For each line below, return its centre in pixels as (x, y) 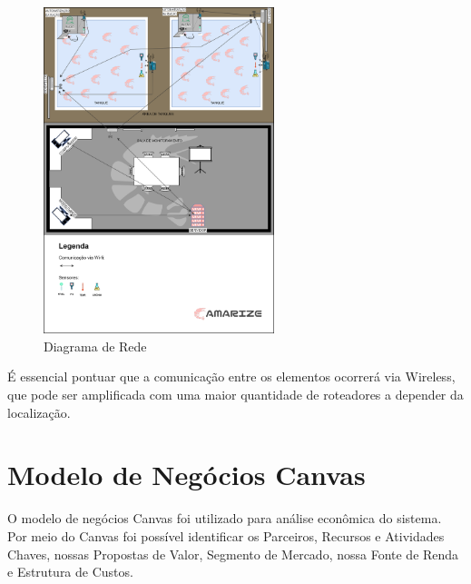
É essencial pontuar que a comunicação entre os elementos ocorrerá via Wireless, (231, 376)
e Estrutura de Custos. (70, 572)
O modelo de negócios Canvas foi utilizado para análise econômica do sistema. (225, 518)
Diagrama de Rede (95, 346)
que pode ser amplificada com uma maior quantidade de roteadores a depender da (235, 395)
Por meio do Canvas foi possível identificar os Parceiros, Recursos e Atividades (226, 535)
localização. (39, 412)
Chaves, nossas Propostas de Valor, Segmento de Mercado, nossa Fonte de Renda (233, 554)
